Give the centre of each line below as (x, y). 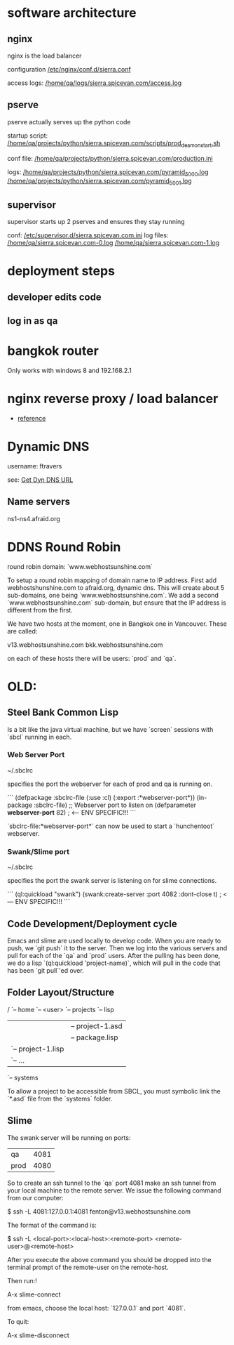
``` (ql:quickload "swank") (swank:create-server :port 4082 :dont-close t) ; (115, 894)
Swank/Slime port (39, 851)
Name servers (39, 502)
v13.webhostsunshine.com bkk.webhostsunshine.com (85, 645)
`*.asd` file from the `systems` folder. (60, 1098)
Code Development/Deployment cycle (92, 924)
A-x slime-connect (34, 1294)
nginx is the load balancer (44, 55)
